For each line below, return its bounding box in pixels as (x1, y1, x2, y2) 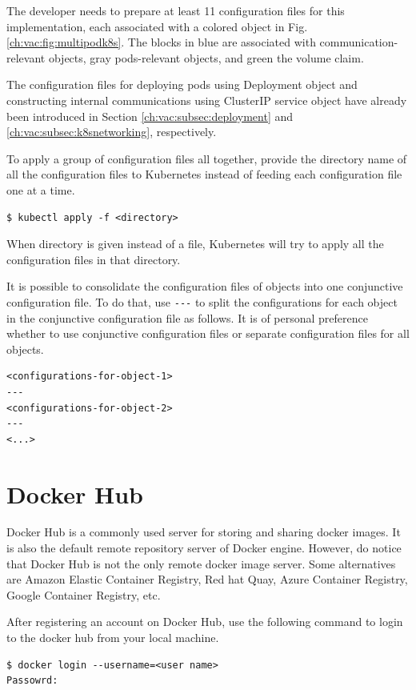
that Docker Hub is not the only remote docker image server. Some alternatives (6, 555, 396, 572)
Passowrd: (6, 675, 58, 687)
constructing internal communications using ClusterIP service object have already (6, 91, 407, 108)
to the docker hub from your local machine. (6, 629, 219, 645)
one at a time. (6, 181, 75, 198)
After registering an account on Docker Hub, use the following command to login (6, 613, 403, 630)
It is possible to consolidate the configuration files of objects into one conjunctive (6, 278, 403, 295)
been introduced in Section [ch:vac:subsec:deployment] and (6, 107, 294, 124)
